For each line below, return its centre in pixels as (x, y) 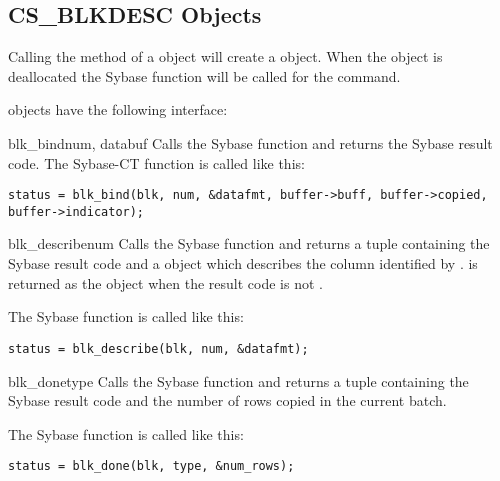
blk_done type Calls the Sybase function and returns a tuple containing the (238, 380)
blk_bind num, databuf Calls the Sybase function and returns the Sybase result (250, 142)
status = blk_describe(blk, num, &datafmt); (158, 348)
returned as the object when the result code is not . (165, 282)
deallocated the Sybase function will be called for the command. (204, 75)
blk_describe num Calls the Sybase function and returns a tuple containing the (249, 243)
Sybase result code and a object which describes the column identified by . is (243, 263)
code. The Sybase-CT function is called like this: (156, 162)
